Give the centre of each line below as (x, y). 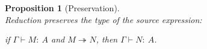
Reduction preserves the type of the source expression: (103, 19)
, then (107, 39)
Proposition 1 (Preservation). (62, 8)
